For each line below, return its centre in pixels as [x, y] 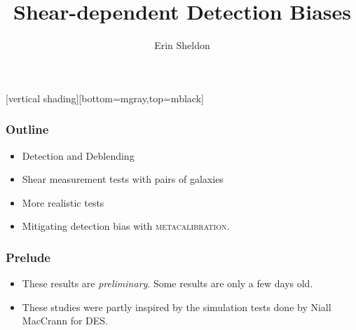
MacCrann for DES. [65, 321]
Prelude [28, 257]
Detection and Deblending [78, 155]
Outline [27, 129]
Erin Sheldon [182, 45]
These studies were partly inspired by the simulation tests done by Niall [177, 307]
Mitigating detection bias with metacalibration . [126, 226]
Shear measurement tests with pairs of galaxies [123, 179]
